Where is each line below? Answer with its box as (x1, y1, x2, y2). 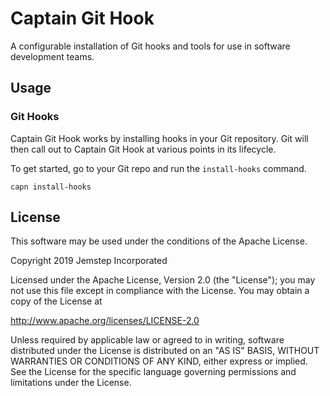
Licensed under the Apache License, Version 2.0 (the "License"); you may (10, 274, 316, 286)
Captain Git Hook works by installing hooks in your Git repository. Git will (10, 132, 309, 144)
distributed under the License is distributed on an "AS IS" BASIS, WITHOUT (10, 345, 320, 357)
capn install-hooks (10, 182, 92, 192)
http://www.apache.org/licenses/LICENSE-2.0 (10, 315, 200, 327)
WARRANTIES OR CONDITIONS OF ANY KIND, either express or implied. (10, 355, 308, 367)
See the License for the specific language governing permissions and (10, 366, 297, 378)
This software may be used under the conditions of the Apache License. (10, 235, 308, 247)
